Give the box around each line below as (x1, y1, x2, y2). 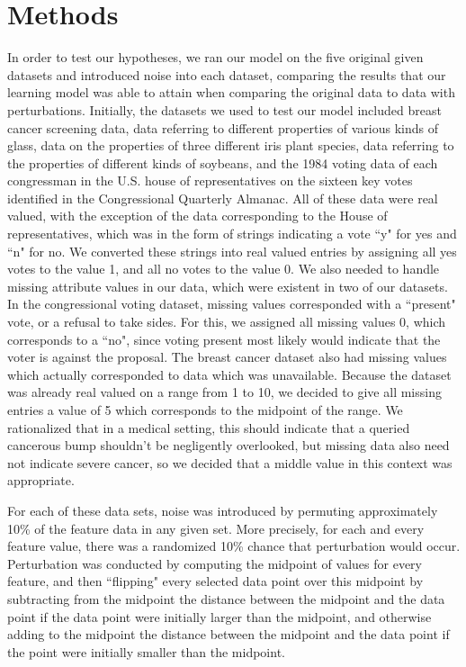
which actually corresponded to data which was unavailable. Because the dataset (7, 365, 452, 383)
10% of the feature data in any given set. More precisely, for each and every (7, 518, 425, 537)
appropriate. (7, 471, 75, 490)
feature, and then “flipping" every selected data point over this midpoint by (7, 572, 424, 590)
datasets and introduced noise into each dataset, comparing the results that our (7, 65, 446, 84)
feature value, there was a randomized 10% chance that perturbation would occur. (7, 536, 461, 555)
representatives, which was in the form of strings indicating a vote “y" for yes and (7, 224, 457, 243)
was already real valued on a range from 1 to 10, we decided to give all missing (7, 383, 442, 401)
